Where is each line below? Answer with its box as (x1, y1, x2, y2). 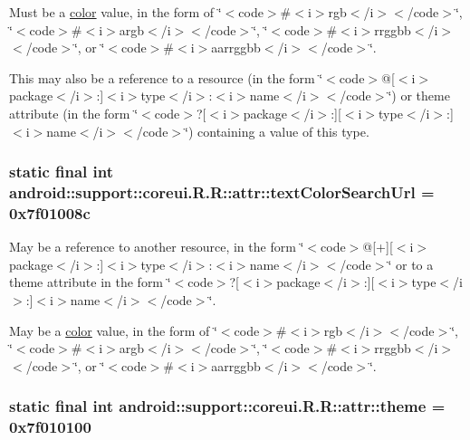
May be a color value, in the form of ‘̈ (9, 320, 217, 340)
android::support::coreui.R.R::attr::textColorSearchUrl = (9, 181, 435, 203)
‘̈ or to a (388, 254, 434, 273)
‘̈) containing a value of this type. (185, 121, 369, 140)
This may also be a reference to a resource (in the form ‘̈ (9, 68, 323, 87)
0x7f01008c (9, 201, 91, 224)
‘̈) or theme (388, 86, 450, 105)
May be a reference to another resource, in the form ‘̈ (9, 237, 304, 256)
